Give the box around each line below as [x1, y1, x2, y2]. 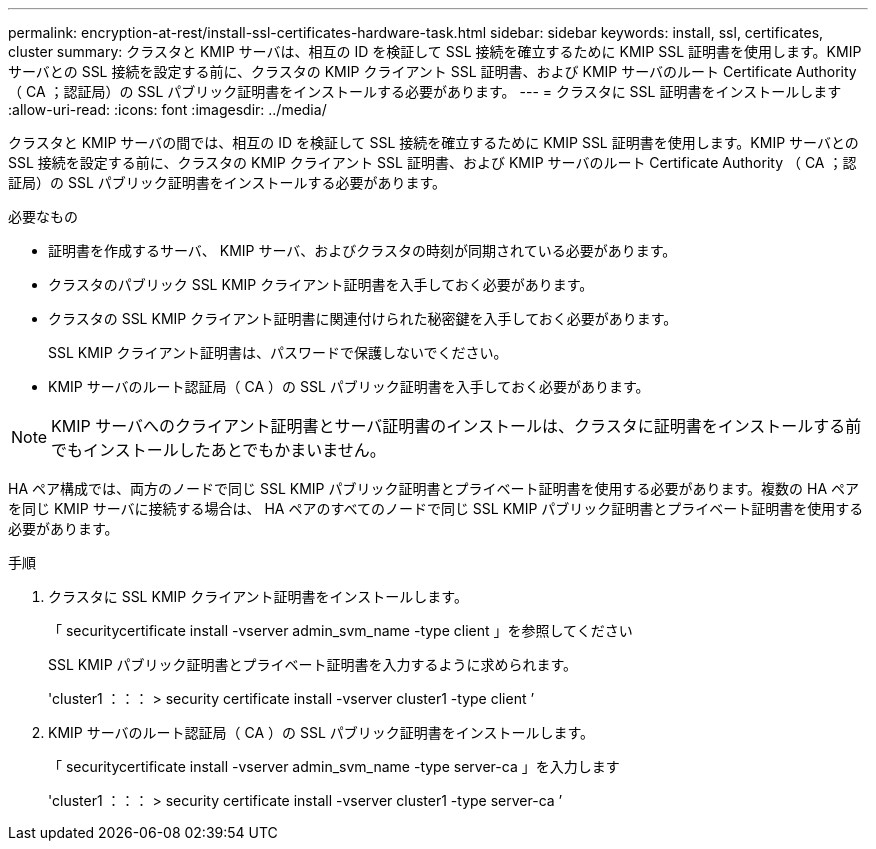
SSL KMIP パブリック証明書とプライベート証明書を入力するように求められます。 [48, 656, 578, 673]
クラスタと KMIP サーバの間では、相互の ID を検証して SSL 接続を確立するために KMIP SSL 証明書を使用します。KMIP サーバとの [8, 134, 859, 151]
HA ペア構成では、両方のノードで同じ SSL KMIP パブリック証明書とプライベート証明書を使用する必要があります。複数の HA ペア [8, 480, 859, 497]
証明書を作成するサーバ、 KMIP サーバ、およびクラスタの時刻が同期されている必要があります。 [48, 242, 677, 259]
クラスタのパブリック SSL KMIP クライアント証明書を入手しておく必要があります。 [48, 276, 594, 293]
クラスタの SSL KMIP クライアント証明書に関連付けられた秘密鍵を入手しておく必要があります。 [48, 310, 678, 327]
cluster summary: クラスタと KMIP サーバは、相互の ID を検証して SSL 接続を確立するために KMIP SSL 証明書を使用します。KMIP [8, 43, 862, 60]
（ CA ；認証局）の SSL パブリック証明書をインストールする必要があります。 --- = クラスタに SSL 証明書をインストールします [8, 83, 842, 100]
